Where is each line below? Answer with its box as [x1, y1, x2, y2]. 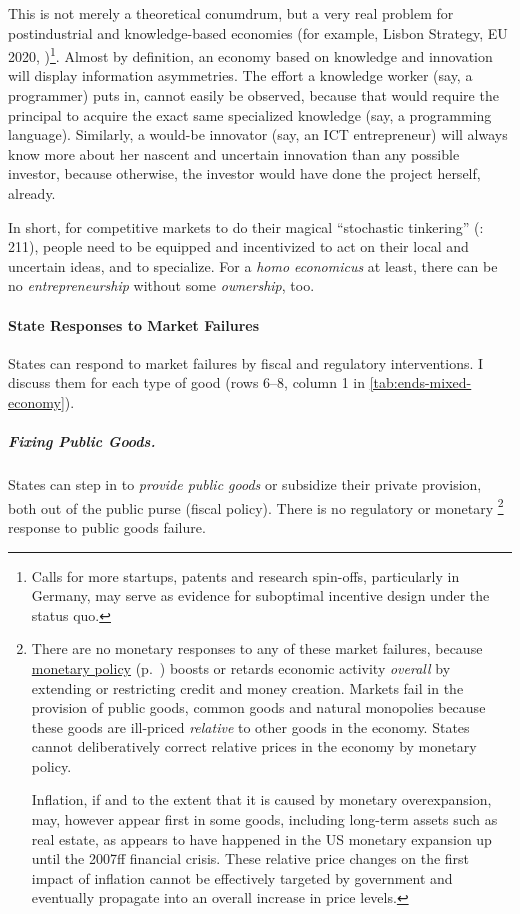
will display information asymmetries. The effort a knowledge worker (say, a [8, 65, 473, 86]
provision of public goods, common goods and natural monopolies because [31, 697, 486, 718]
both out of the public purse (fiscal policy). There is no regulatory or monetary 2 [8, 494, 504, 518]
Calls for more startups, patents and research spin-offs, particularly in [31, 565, 460, 586]
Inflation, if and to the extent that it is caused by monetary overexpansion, [31, 789, 492, 810]
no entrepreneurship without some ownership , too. [8, 275, 315, 296]
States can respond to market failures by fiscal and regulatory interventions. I [8, 352, 484, 373]
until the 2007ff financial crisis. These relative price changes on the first [31, 848, 470, 869]
